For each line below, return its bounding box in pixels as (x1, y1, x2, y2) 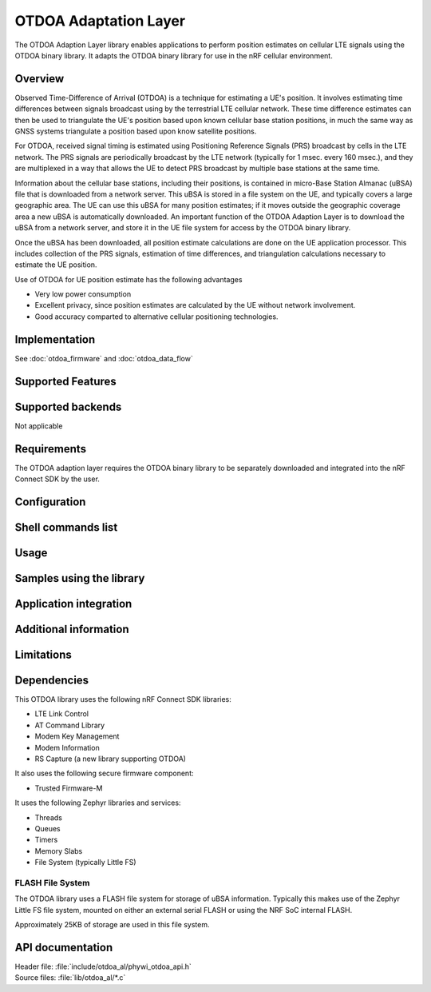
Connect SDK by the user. (14, 474, 100, 484)
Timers (34, 835, 58, 845)
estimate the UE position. (14, 260, 97, 269)
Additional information (14, 622, 129, 635)
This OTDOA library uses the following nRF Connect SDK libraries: (14, 695, 231, 704)
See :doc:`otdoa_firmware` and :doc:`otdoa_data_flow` (14, 353, 193, 363)
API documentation (14, 940, 113, 954)
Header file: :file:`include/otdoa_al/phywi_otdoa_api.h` (14, 962, 192, 971)
